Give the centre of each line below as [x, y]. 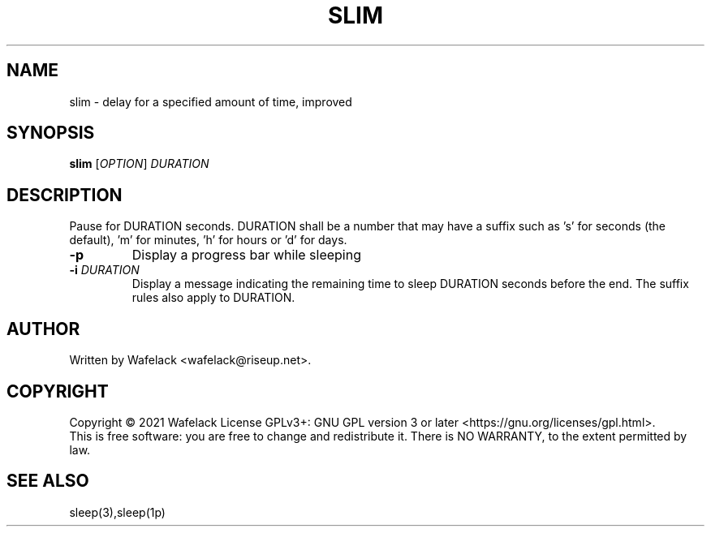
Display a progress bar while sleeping [246, 255]
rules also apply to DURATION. [213, 298]
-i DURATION [104, 270]
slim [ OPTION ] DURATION [139, 164]
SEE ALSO [48, 481]
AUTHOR [43, 329]
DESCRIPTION [65, 195]
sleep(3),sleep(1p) [117, 512]
